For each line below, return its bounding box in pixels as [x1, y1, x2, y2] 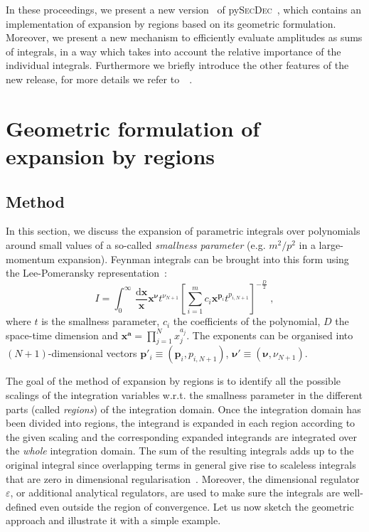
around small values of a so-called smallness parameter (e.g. [6, 237, 266, 252]
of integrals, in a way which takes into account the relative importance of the [6, 43, 341, 58]
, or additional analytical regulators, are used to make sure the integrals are [10, 485, 340, 500]
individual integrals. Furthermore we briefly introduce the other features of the [6, 58, 349, 73]
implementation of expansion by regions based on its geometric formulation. [6, 16, 336, 31]
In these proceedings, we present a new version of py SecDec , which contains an [6, 2, 362, 16]
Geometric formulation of [6, 113, 260, 142]
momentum [6, 251, 55, 266]
